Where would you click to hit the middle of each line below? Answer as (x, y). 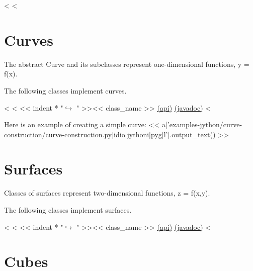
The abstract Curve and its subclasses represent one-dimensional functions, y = (127, 64)
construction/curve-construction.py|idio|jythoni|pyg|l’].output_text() (110, 134)
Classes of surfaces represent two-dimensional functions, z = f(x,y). (107, 193)
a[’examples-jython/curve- (202, 124)
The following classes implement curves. (65, 90)
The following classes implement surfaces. (68, 210)
